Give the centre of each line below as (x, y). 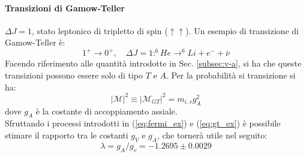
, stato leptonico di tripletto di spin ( (100, 30)
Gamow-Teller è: (35, 42)
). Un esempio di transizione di (242, 30)
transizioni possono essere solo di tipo (74, 75)
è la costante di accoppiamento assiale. (106, 111)
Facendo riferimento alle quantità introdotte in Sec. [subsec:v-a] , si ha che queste (153, 63)
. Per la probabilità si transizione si (231, 75)
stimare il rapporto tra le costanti (67, 135)
